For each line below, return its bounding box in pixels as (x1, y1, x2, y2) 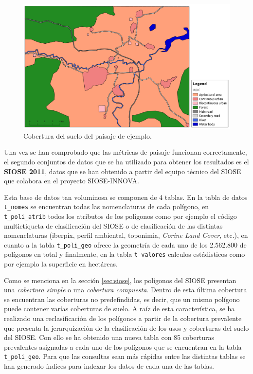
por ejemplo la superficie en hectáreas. (4, 259, 118, 269)
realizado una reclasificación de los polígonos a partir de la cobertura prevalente (4, 313, 242, 323)
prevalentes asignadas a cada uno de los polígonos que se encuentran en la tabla (4, 341, 242, 352)
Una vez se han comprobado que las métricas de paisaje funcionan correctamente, (4, 147, 247, 157)
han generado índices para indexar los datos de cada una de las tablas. (4, 361, 214, 371)
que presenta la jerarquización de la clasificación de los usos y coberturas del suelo (4, 322, 249, 333)
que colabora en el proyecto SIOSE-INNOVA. (4, 176, 139, 186)
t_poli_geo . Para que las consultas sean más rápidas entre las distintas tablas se (4, 351, 246, 361)
